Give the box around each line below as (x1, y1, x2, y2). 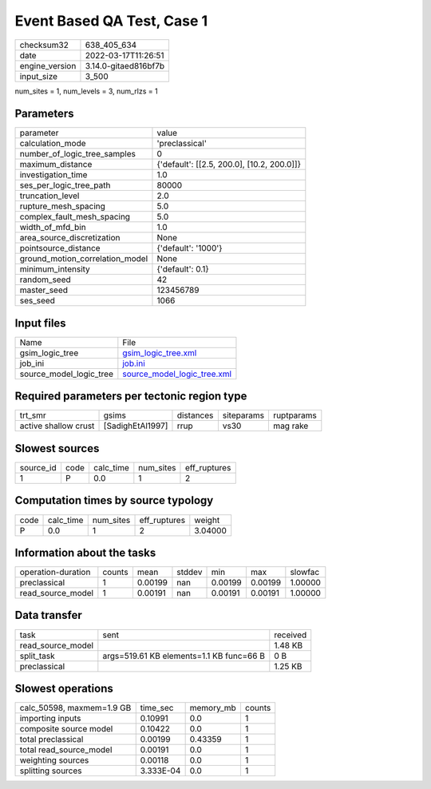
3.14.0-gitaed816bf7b (85, 60, 165, 71)
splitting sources (19, 765, 83, 776)
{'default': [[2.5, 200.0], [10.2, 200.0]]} (156, 159, 302, 170)
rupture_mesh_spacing (19, 200, 105, 212)
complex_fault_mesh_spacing (19, 212, 131, 223)
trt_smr (19, 410, 47, 421)
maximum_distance (19, 159, 93, 170)
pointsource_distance (19, 243, 101, 254)
